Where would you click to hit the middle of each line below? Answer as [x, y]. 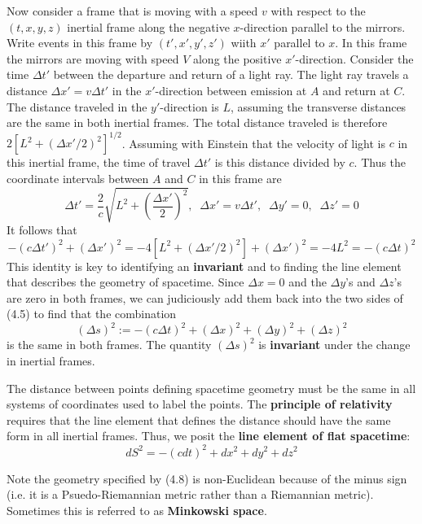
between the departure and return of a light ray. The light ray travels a [231, 74]
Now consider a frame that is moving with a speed [132, 11]
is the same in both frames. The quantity [109, 345]
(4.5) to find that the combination [92, 314]
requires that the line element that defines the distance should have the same [199, 419]
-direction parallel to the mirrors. [323, 26]
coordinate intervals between [78, 178]
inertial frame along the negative [148, 26]
